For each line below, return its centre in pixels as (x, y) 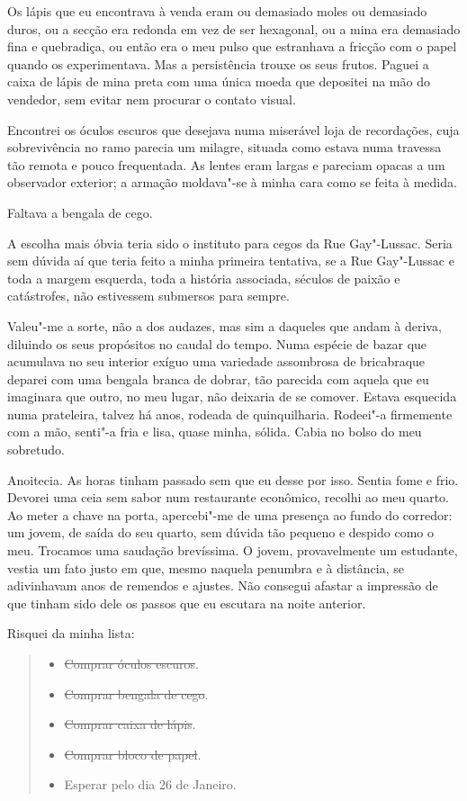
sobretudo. (36, 450)
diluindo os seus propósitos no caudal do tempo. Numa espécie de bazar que (217, 343)
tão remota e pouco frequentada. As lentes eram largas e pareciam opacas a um (226, 164)
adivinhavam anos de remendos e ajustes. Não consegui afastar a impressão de (223, 585)
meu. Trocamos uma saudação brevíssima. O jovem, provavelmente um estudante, (233, 550)
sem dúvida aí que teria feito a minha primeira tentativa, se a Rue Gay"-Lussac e (231, 261)
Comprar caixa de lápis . (130, 724)
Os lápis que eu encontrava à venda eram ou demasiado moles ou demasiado (217, 11)
